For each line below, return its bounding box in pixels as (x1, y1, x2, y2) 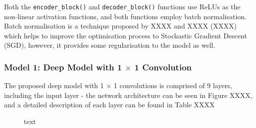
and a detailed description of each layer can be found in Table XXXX (4, 99, 215, 110)
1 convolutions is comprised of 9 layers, (113, 80, 232, 91)
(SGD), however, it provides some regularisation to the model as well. (4, 40, 215, 50)
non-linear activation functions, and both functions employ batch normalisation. (4, 11, 247, 21)
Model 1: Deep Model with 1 (4, 61, 122, 73)
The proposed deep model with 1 (4, 80, 104, 91)
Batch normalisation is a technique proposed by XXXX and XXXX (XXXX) (4, 21, 237, 31)
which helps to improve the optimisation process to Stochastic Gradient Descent (4, 30, 247, 40)
